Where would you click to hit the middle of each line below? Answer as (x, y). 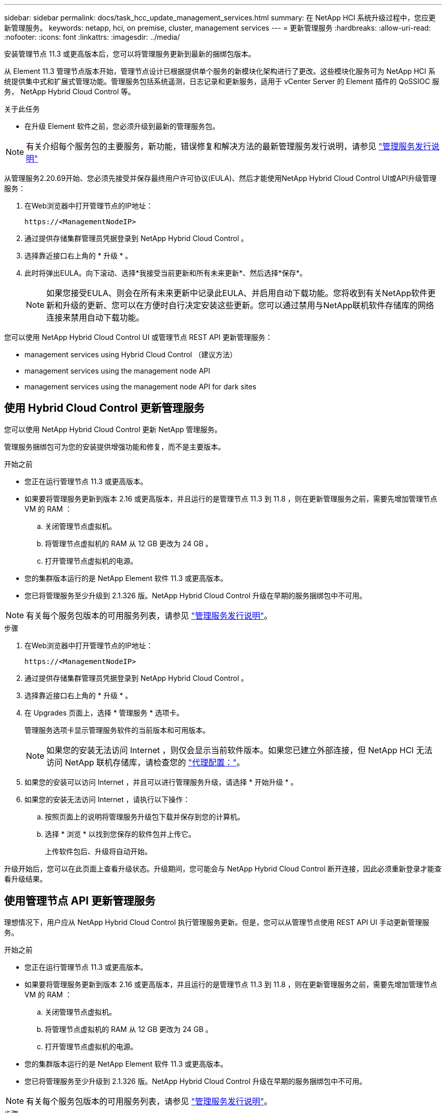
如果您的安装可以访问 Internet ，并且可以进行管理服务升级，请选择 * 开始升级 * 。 (161, 782)
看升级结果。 (25, 879)
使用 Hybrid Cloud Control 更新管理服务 (104, 408)
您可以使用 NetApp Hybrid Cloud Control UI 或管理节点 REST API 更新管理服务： (138, 337)
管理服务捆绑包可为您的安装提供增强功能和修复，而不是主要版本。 (115, 446)
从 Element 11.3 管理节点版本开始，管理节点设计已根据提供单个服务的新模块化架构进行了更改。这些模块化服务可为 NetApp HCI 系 (220, 71)
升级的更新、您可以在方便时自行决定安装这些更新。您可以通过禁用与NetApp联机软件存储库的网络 (248, 305)
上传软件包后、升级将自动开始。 (98, 851)
